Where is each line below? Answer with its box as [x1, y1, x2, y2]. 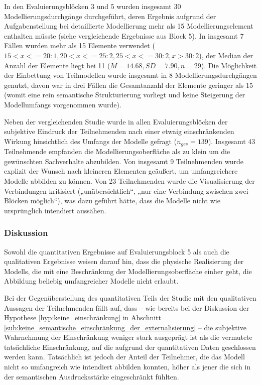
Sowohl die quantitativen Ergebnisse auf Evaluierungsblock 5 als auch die [4, 246, 229, 256]
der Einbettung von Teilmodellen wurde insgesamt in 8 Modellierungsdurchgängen [4, 70, 257, 80]
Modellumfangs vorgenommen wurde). [4, 99, 121, 109]
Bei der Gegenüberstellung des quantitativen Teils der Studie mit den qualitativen [4, 292, 256, 303]
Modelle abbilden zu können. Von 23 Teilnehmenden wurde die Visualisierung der [4, 175, 255, 186]
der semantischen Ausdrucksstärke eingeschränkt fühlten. [4, 371, 179, 381]
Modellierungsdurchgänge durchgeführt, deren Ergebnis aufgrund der [4, 11, 216, 21]
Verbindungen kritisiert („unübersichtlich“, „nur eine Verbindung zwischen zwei [4, 185, 248, 196]
